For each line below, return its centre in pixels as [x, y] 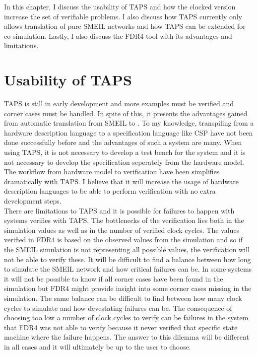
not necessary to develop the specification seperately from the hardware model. [124, 162]
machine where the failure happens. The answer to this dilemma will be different [127, 337]
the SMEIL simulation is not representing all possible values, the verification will [127, 249]
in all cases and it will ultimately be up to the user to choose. [97, 346]
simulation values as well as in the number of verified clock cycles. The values [122, 230]
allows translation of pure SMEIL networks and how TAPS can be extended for [125, 26]
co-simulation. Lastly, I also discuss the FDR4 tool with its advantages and [118, 35]
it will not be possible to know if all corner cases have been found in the [114, 278]
